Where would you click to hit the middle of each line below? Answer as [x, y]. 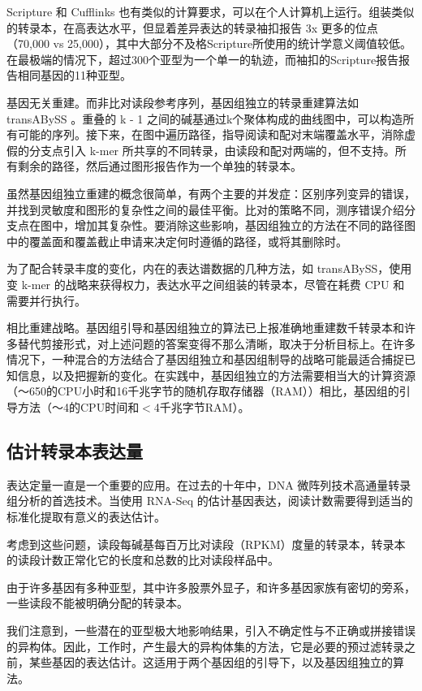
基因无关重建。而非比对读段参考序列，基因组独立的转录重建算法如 [183, 102]
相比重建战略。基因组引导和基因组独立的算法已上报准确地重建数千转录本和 [205, 328]
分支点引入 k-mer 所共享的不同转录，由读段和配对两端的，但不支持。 [212, 150]
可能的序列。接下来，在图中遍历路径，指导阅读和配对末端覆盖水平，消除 [211, 134]
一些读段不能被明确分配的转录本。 [97, 603]
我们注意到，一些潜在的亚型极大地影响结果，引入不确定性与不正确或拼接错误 [211, 631]
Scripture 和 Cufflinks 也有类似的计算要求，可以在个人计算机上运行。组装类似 [211, 11]
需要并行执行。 [46, 300]
